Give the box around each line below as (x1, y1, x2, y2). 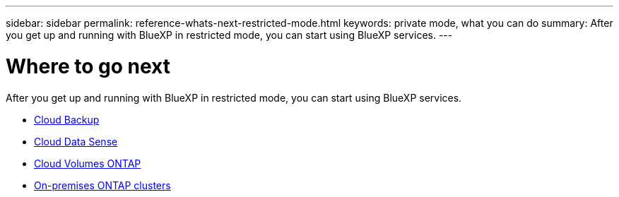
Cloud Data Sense (34, 135, 118, 148)
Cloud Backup (34, 113, 100, 126)
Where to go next (6, 54, 170, 78)
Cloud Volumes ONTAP (34, 157, 141, 169)
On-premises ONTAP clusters (34, 179, 171, 191)
